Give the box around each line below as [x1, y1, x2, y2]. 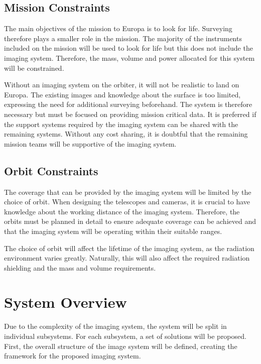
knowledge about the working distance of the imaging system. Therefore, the [4, 206, 240, 216]
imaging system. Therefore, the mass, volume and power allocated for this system [4, 52, 255, 63]
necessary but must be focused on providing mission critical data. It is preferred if [4, 108, 256, 119]
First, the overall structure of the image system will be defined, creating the [4, 340, 237, 351]
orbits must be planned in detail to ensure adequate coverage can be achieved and [4, 216, 256, 226]
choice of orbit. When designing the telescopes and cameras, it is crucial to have [4, 196, 250, 207]
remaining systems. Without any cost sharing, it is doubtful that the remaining [4, 129, 248, 139]
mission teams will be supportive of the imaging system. [4, 138, 177, 149]
